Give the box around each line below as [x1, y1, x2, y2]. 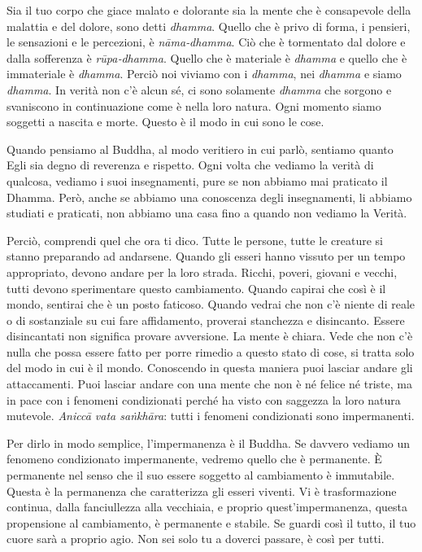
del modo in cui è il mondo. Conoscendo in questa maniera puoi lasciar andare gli [7, 359, 413, 376]
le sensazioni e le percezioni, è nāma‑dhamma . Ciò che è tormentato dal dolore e [7, 33, 406, 50]
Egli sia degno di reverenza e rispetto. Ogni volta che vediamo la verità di [7, 156, 374, 173]
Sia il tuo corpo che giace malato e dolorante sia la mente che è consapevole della [7, 2, 411, 18]
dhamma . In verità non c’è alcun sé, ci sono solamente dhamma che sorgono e [7, 81, 392, 98]
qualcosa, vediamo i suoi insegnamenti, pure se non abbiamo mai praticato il [7, 172, 388, 189]
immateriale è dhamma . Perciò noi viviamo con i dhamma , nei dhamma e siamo [7, 65, 402, 82]
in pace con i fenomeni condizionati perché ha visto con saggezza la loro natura [7, 391, 401, 408]
